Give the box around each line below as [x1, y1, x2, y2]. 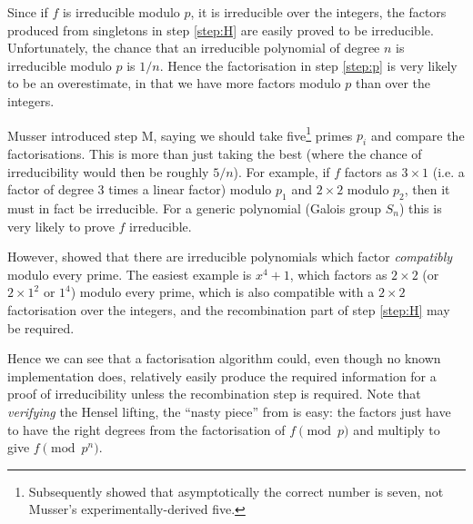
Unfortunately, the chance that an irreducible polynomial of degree [7, 38, 380, 57]
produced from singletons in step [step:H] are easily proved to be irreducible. [7, 20, 434, 39]
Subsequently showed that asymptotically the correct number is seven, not [28, 481, 444, 500]
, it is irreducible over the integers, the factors [190, 3, 447, 21]
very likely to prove [7, 216, 115, 235]
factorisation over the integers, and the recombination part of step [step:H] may [7, 300, 450, 319]
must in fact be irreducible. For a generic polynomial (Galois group [7, 199, 381, 217]
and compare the [370, 125, 465, 144]
